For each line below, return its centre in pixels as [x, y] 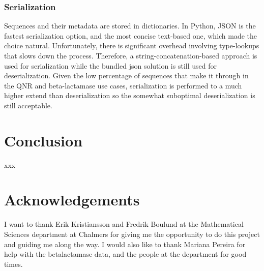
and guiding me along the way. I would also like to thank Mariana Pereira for [125, 244]
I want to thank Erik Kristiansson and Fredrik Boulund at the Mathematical [124, 224]
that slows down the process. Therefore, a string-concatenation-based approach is [131, 55]
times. [13, 264]
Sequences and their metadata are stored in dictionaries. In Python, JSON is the [130, 26]
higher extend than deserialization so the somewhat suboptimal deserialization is [130, 95]
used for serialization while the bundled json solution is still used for [110, 65]
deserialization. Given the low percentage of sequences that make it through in [126, 76]
